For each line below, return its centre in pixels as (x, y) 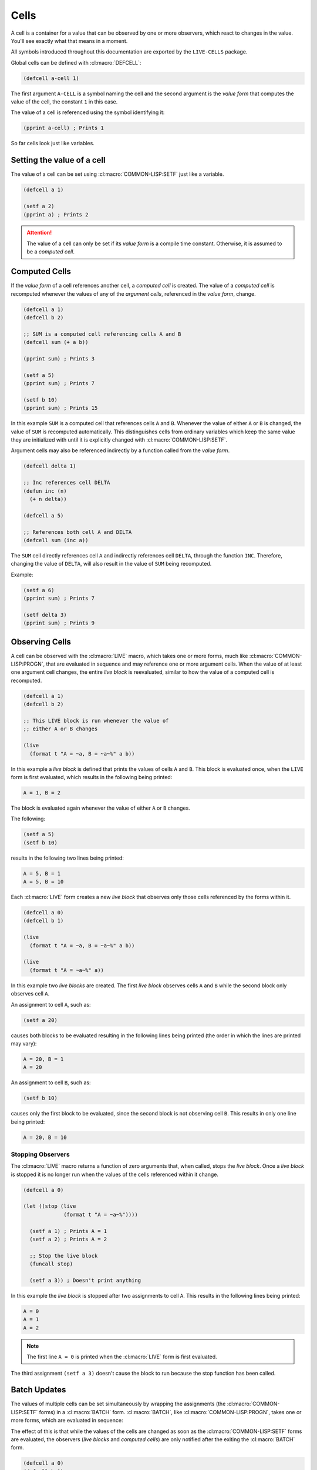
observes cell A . (30, 994)
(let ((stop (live (50, 1206)
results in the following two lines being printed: (68, 858)
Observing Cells (41, 642)
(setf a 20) (41, 1020)
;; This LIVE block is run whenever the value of (96, 721)
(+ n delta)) (48, 499)
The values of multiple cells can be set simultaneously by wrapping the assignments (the (118, 1404)
